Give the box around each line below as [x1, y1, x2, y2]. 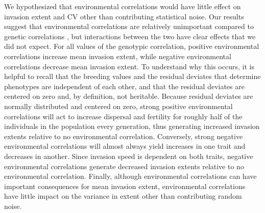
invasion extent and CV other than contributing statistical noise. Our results [4, 11, 244, 21]
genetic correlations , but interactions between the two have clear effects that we [4, 31, 256, 41]
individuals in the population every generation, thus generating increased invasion [4, 121, 260, 131]
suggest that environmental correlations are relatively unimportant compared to [4, 21, 254, 32]
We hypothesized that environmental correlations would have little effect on [4, 1, 241, 11]
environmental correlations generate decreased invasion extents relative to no [4, 161, 244, 171]
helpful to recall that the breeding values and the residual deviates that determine [4, 71, 261, 82]
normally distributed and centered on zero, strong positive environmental [4, 100, 233, 111]
